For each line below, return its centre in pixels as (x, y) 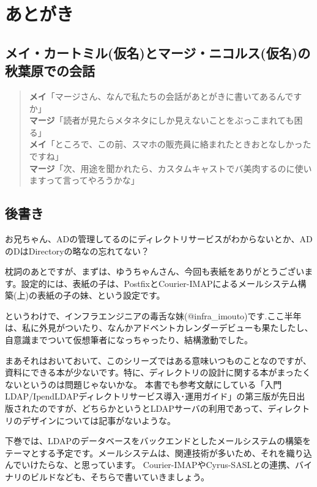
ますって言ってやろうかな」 (84, 180)
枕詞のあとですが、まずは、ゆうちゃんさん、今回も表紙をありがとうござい (155, 271)
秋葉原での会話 (50, 71)
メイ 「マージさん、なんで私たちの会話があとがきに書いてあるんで (161, 96)
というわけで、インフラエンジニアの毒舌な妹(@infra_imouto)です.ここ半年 (153, 315)
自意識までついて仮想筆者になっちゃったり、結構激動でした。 (129, 340)
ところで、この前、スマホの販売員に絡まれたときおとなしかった (183, 144)
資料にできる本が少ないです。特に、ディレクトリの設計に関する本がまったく (158, 372)
